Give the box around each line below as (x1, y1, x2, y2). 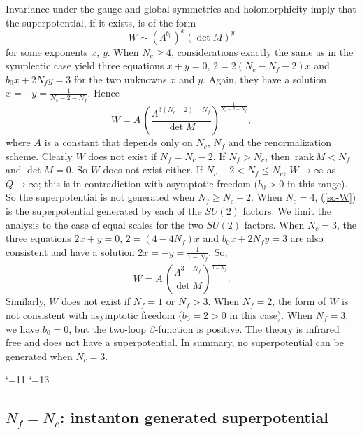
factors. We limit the (242, 204, 332, 218)
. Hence (87, 85, 120, 100)
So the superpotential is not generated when (6, 190, 195, 204)
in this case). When (229, 308, 313, 322)
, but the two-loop (68, 321, 147, 336)
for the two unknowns (73, 71, 167, 86)
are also (290, 231, 324, 245)
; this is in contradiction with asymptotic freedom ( (38, 176, 258, 190)
